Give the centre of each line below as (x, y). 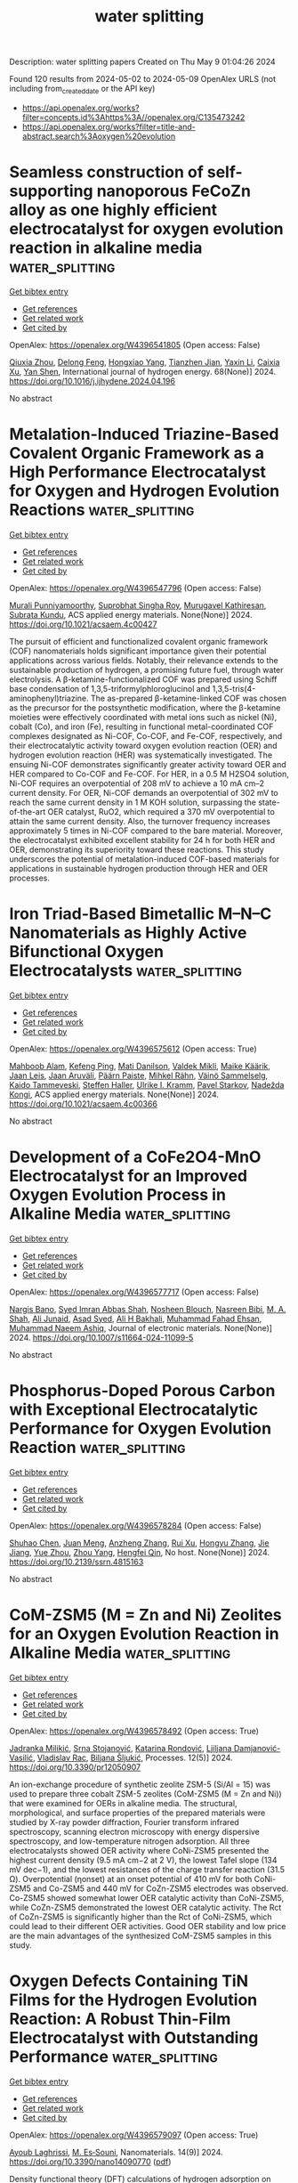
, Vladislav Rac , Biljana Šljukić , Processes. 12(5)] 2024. (133, 1757)
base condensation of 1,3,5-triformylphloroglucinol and (110, 688)
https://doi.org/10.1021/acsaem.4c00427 (83, 624)
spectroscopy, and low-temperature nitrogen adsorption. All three (130, 1841)
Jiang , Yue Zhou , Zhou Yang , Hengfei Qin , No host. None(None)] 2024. (139, 1552)
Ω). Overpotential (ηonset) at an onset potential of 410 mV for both (131, 1879)
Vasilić (21, 1757)
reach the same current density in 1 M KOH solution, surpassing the (133, 802)
